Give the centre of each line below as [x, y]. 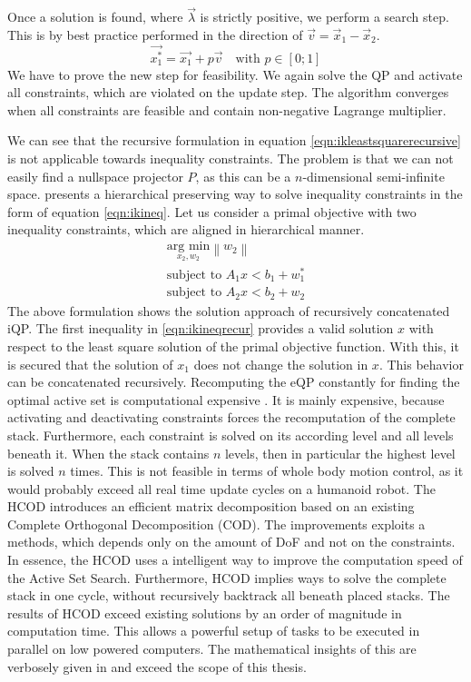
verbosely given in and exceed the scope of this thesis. [157, 666]
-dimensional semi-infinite [373, 176]
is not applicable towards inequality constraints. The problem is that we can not [231, 158]
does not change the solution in [281, 364]
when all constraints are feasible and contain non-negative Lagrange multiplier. [227, 109]
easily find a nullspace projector [95, 176]
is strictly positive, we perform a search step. [324, 17]
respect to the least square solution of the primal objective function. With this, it [233, 346]
